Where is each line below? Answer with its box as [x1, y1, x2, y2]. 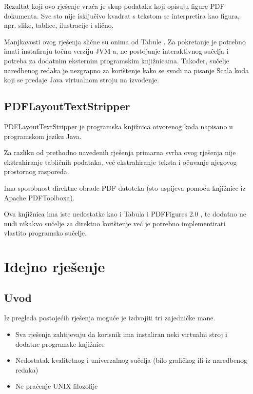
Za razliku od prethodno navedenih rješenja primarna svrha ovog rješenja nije [4, 147, 236, 158]
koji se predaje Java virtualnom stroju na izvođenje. [4, 75, 159, 85]
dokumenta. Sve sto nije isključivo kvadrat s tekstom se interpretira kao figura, [4, 10, 240, 20]
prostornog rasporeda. [4, 166, 69, 177]
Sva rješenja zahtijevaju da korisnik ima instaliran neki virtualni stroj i [15, 329, 227, 339]
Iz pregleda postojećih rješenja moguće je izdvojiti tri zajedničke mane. [4, 313, 215, 323]
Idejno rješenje [4, 256, 105, 276]
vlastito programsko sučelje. [4, 228, 87, 238]
